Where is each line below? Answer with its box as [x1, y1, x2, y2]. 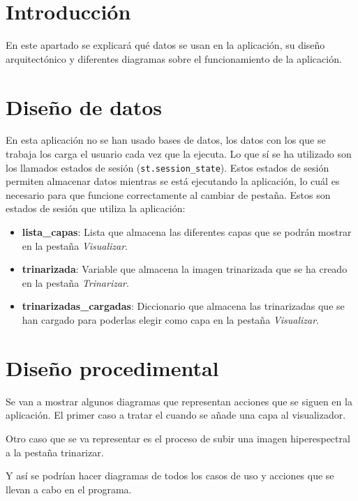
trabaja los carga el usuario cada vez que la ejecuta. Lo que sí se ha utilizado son [6, 147, 352, 161]
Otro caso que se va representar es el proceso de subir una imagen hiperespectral [6, 431, 350, 445]
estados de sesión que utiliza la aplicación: [6, 201, 186, 216]
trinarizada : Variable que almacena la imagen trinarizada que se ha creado [22, 262, 348, 276]
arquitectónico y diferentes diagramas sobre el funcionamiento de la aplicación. [6, 51, 342, 66]
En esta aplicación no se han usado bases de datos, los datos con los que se [6, 133, 326, 147]
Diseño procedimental [6, 353, 219, 382]
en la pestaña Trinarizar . [22, 275, 129, 290]
